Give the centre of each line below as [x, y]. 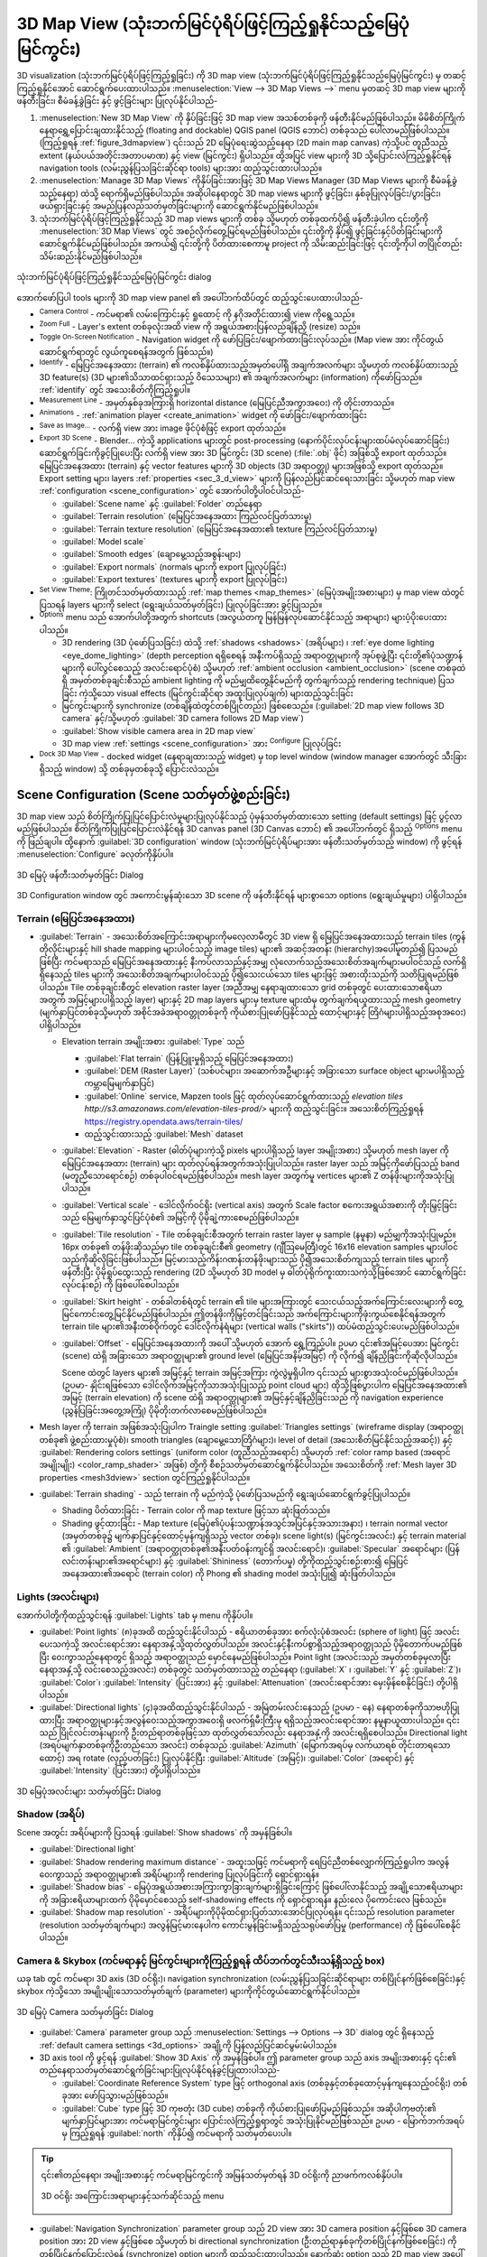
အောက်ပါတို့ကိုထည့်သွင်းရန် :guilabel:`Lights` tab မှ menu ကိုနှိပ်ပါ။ [135, 1615]
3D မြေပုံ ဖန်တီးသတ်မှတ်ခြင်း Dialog [80, 875]
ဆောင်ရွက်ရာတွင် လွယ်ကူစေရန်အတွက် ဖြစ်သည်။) [126, 352]
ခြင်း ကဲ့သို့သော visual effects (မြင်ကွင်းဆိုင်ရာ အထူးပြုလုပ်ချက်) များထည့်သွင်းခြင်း [207, 693]
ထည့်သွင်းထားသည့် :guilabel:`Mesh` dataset [164, 1134]
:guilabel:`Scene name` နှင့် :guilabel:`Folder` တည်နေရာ [162, 503]
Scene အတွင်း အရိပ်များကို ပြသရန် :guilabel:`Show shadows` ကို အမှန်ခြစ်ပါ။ [155, 1832]
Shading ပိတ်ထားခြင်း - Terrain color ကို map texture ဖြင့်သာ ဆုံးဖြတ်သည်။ [196, 1510]
